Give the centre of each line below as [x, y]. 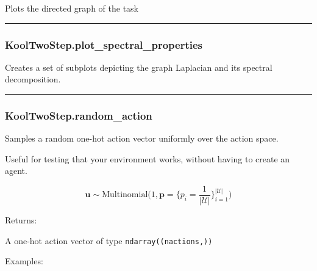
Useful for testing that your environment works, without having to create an [148, 158]
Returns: [21, 220]
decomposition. [33, 79]
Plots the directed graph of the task [72, 8]
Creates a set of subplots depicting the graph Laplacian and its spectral [139, 67]
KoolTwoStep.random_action [79, 115]
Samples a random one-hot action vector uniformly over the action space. [142, 138]
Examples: [24, 261]
